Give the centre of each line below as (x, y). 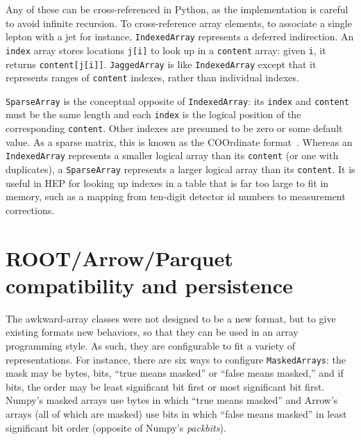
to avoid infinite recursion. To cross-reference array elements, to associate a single (179, 23)
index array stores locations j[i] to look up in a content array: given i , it (166, 50)
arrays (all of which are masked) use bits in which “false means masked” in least (176, 414)
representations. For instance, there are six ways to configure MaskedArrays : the (176, 359)
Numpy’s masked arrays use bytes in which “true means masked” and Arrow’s (172, 400)
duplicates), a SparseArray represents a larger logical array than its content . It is (180, 169)
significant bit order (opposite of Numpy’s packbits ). (116, 427)
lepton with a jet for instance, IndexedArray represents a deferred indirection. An (180, 36)
